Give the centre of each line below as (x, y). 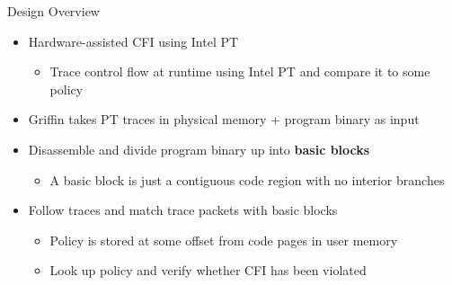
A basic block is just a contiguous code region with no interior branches (247, 179)
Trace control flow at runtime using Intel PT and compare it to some (240, 71)
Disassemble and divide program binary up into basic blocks (199, 149)
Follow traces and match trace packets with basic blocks (183, 210)
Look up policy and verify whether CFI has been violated (208, 270)
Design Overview (53, 11)
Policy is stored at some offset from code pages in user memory (224, 240)
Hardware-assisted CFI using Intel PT (133, 41)
